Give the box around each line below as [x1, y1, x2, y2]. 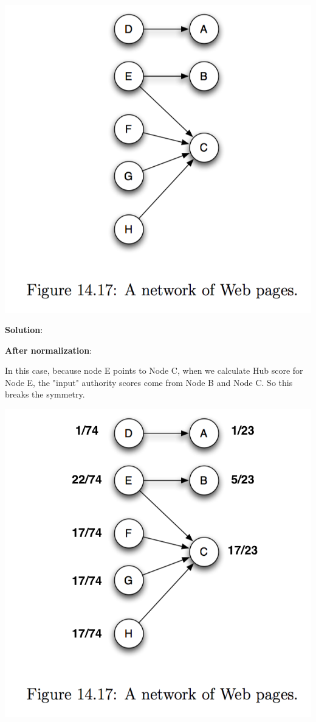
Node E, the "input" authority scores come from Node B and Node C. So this [5, 376, 293, 388]
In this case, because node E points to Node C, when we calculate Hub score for [5, 364, 303, 377]
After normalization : [5, 343, 92, 356]
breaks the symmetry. [5, 388, 85, 401]
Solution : [5, 323, 43, 336]
